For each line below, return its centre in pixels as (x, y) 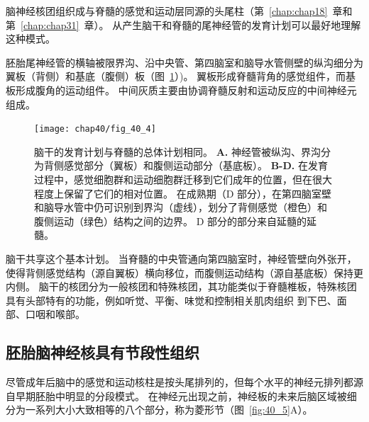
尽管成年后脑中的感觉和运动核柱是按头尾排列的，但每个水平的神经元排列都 (180, 382)
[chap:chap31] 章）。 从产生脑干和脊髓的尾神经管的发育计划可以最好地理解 (191, 24)
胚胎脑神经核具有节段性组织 (103, 352)
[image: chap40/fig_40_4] (95, 129)
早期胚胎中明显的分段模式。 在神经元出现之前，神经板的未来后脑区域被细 (186, 395)
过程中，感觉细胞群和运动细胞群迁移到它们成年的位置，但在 (173, 179)
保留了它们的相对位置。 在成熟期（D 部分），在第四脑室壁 (198, 193)
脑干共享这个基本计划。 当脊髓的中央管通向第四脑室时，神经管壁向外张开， (181, 258)
